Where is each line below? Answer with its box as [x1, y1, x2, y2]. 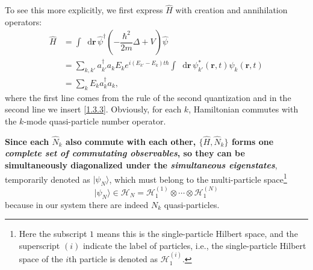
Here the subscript [19, 227, 87, 240]
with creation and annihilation [175, 4, 288, 16]
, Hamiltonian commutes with [188, 103, 299, 115]
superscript [19, 239, 60, 251]
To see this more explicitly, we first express [5, 4, 163, 16]
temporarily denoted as [5, 173, 90, 185]
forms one [231, 135, 274, 147]
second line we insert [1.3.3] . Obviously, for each [5, 103, 182, 115]
